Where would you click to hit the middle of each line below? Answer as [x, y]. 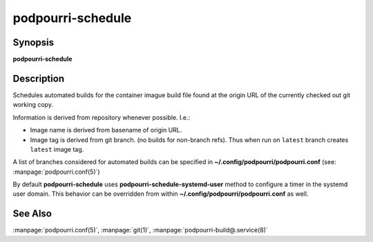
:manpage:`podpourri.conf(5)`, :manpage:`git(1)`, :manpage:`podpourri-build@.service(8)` [141, 230]
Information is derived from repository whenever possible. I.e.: [102, 117]
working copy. [33, 105]
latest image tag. [57, 149]
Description [39, 78]
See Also [32, 214]
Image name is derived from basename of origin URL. [106, 130]
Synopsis [34, 42]
